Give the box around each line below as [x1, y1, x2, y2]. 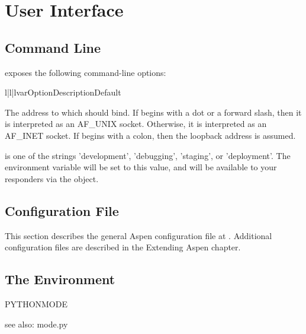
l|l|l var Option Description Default [5, 86, 121, 98]
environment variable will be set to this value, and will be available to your [5, 161, 277, 173]
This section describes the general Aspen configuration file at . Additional [5, 229, 272, 241]
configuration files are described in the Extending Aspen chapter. [5, 241, 241, 253]
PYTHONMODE [5, 297, 67, 310]
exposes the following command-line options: [5, 66, 166, 78]
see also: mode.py [5, 317, 68, 330]
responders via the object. [5, 172, 99, 185]
